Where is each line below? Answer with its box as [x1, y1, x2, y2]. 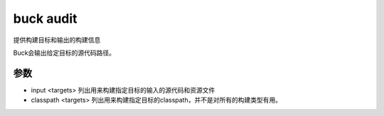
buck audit [13, 11, 78, 26]
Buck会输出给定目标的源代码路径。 [13, 48, 116, 57]
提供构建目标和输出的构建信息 [13, 36, 101, 44]
